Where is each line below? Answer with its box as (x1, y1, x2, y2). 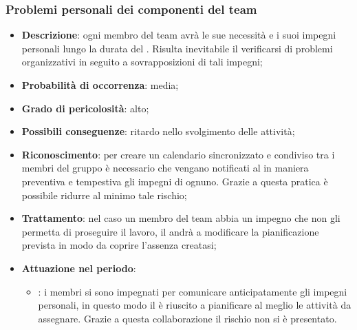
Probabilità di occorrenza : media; (21, 78, 179, 92)
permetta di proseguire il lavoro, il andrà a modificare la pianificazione (21, 224, 319, 238)
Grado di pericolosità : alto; (21, 101, 149, 115)
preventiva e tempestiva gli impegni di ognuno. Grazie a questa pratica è (21, 174, 328, 188)
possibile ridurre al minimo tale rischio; (21, 187, 187, 202)
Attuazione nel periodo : (21, 260, 136, 275)
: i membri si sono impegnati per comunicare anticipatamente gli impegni (38, 284, 347, 298)
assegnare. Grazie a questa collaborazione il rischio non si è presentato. (38, 311, 337, 325)
